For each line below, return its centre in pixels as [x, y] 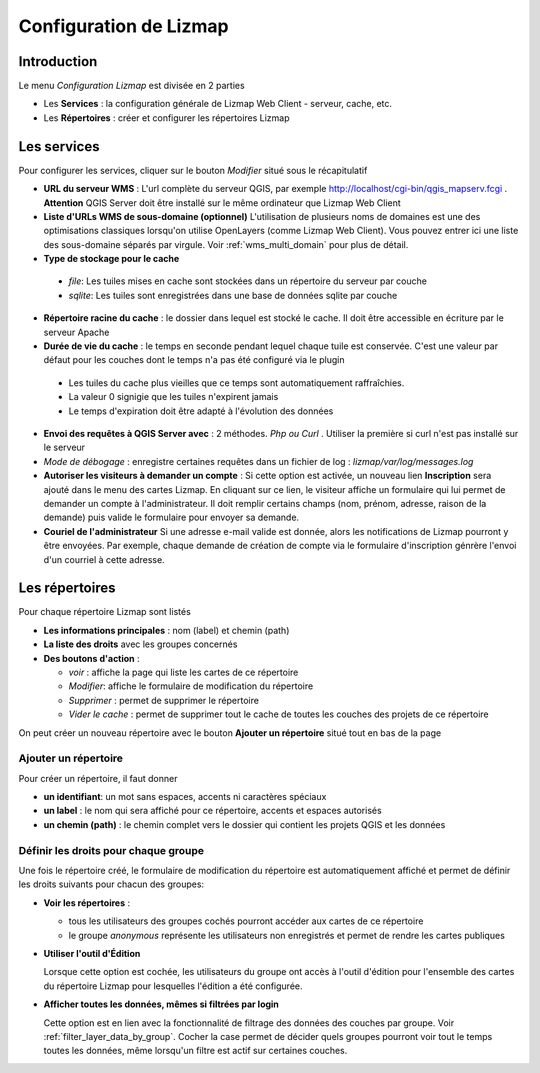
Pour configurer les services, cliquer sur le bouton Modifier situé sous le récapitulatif [193, 170]
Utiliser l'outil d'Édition [92, 953]
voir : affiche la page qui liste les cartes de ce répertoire [183, 672]
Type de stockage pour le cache [111, 259]
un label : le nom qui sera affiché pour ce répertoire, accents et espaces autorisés [212, 811]
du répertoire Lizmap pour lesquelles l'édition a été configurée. [173, 986]
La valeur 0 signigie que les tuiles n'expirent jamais [173, 397]
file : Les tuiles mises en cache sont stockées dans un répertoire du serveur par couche [247, 281]
